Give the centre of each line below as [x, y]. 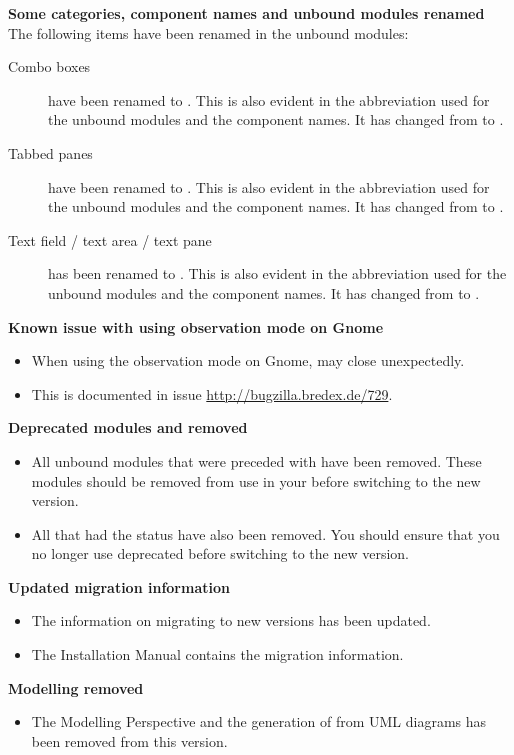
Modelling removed [76, 687]
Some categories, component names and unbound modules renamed [246, 13]
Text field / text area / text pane [110, 239]
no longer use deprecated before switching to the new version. [220, 553]
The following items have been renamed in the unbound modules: [208, 32]
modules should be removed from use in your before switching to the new [256, 480]
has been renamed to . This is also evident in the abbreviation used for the [277, 273]
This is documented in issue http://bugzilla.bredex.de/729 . [212, 393]
